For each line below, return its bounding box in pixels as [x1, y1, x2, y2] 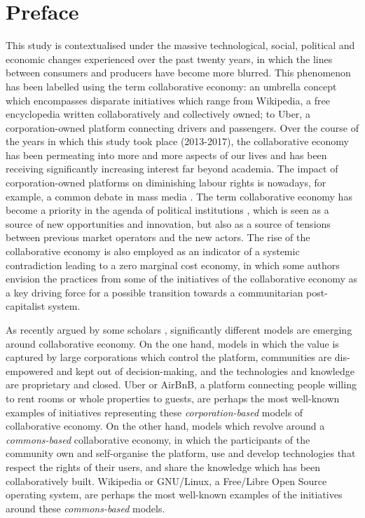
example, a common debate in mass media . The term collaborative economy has [6, 189, 352, 203]
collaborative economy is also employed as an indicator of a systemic [6, 244, 300, 259]
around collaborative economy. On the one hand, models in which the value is [6, 336, 339, 350]
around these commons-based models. [6, 500, 165, 515]
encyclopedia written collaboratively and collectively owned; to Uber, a [6, 107, 310, 121]
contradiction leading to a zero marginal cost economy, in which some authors [6, 257, 340, 272]
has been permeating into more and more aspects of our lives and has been [6, 147, 327, 162]
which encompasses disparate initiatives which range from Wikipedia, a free [6, 93, 330, 107]
